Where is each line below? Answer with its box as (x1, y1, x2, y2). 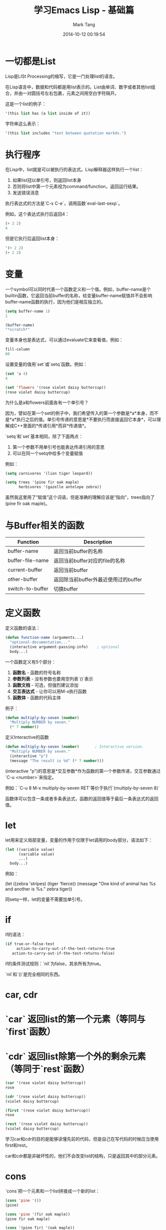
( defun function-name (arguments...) (5, 635, 84, 640)
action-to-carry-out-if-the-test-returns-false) (11, 950, 115, 956)
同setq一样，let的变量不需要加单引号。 (5, 896, 85, 902)
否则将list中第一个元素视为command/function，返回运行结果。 (12, 184, 141, 190)
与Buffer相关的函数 (5, 520, 84, 531)
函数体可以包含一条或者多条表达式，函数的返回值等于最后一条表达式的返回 (5, 795, 158, 801)
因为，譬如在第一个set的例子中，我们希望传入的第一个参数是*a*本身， (5, 410, 150, 416)
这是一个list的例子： (5, 101, 46, 107)
